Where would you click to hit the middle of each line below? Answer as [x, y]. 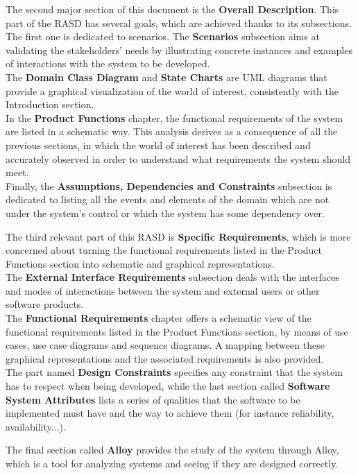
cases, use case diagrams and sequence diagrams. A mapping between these [165, 345]
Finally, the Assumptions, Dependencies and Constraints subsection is [169, 185]
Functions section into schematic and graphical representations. [140, 263]
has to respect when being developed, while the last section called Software [168, 386]
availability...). [36, 426]
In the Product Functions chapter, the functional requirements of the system [174, 118]
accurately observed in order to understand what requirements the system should [178, 158]
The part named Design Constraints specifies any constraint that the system [174, 372]
